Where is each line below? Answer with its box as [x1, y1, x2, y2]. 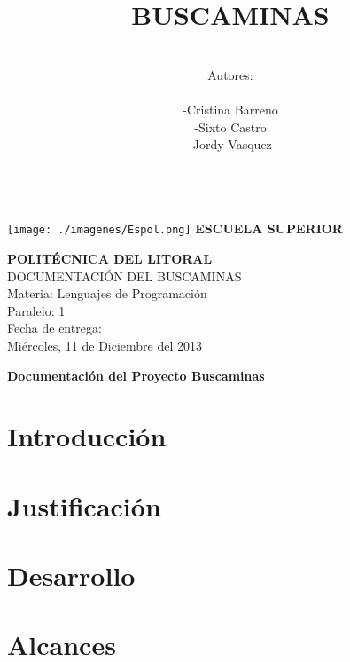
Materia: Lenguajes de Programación [7, 284, 207, 303]
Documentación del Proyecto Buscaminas [7, 366, 265, 384]
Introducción [7, 418, 167, 454]
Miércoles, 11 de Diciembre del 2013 [7, 335, 203, 354]
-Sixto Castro [194, 117, 267, 136]
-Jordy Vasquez [189, 135, 272, 154]
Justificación [7, 487, 161, 524]
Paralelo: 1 [7, 301, 66, 319]
